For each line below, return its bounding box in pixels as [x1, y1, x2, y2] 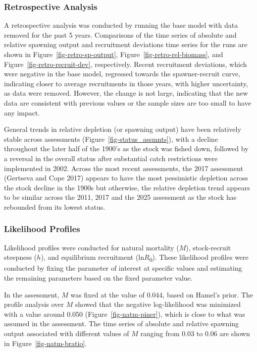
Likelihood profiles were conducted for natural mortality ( [4, 242, 179, 252]
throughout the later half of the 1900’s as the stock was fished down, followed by [4, 143, 249, 154]
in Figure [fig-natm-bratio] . [4, 338, 87, 348]
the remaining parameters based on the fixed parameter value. [4, 273, 193, 283]
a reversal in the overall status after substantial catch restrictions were [4, 153, 218, 163]
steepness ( [4, 252, 37, 262]
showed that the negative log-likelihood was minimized [75, 299, 241, 309]
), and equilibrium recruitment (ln [41, 252, 145, 262]
